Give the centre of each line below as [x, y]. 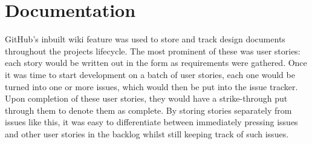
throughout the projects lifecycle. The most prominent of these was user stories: [153, 51]
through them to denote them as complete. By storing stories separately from [148, 110]
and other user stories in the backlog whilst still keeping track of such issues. [147, 133]
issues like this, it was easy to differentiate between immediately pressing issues [151, 122]
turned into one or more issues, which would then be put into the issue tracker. [151, 86]
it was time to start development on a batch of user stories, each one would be [150, 74]
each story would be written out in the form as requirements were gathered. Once [156, 63]
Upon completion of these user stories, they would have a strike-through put [146, 98]
